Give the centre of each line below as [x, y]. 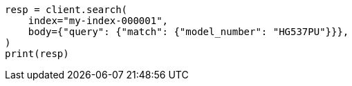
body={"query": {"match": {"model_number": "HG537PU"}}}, [188, 32]
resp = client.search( [66, 10]
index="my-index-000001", [98, 21]
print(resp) [37, 54]
